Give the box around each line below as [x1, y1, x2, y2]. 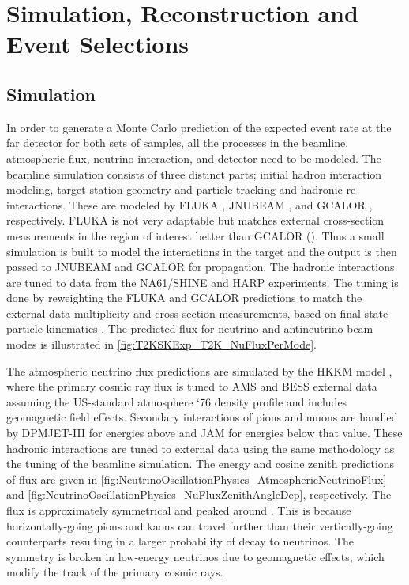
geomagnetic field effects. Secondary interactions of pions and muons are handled [6, 409, 398, 425]
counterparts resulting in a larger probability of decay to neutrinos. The [6, 533, 354, 549]
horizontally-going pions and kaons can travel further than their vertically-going [6, 517, 393, 534]
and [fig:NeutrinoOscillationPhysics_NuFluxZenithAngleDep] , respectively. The [6, 486, 392, 503]
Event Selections [6, 28, 189, 60]
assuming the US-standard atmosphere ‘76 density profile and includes [6, 393, 347, 409]
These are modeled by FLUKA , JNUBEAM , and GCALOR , [69, 196, 373, 213]
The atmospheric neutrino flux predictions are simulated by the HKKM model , [6, 362, 392, 379]
